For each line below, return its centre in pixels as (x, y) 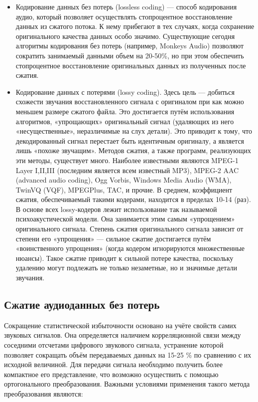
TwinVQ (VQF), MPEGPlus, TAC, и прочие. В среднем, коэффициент (124, 189)
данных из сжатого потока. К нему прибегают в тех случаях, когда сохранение (135, 26)
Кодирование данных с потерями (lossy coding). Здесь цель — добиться (125, 92)
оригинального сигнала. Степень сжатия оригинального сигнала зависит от (129, 229)
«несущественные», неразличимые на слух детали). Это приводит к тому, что (134, 131)
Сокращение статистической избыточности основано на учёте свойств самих (120, 325)
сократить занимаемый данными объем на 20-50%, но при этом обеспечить (130, 55)
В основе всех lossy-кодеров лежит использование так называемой (116, 209)
